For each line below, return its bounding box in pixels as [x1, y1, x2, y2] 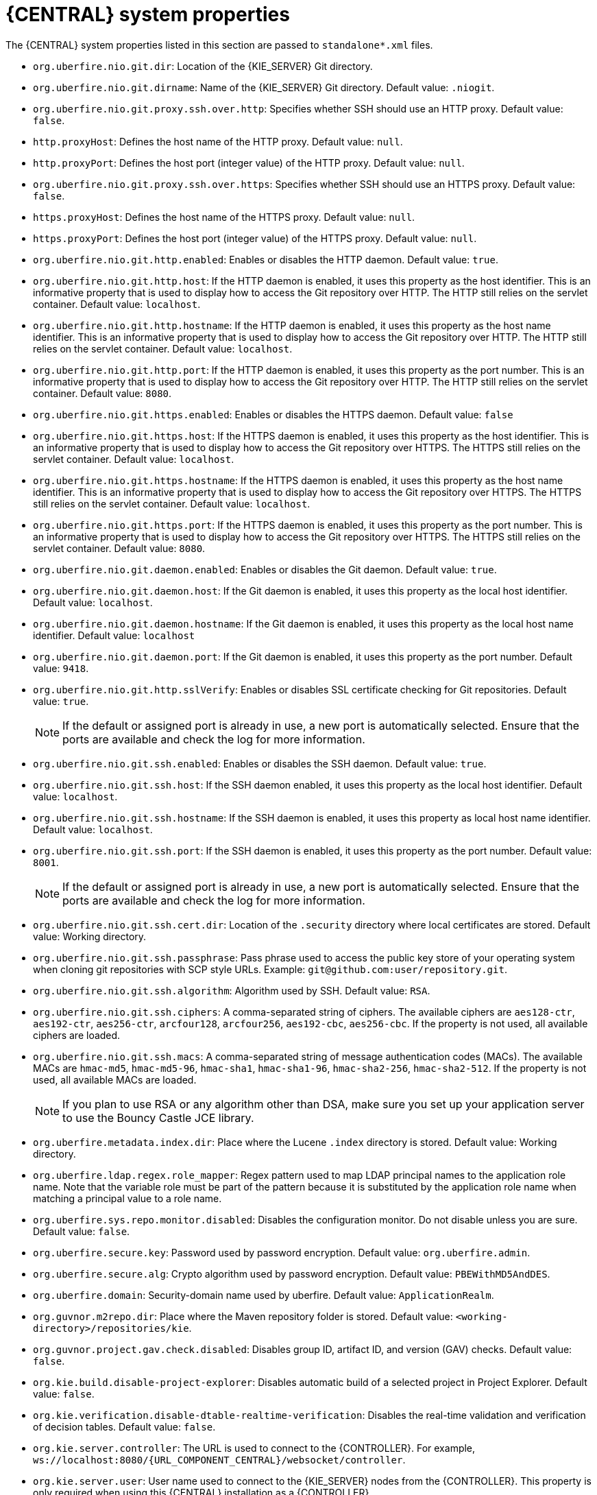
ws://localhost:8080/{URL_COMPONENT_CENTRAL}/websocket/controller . [33, 1453, 406, 1466]
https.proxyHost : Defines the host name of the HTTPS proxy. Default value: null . [33, 211, 415, 223]
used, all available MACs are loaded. [33, 1073, 197, 1086]
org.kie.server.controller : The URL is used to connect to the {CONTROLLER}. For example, [33, 1442, 476, 1454]
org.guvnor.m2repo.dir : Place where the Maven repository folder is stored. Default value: [33, 1310, 453, 1322]
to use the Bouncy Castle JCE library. [62, 1110, 254, 1125]
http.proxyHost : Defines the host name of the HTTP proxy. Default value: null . [33, 135, 403, 147]
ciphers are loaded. [33, 1029, 121, 1041]
